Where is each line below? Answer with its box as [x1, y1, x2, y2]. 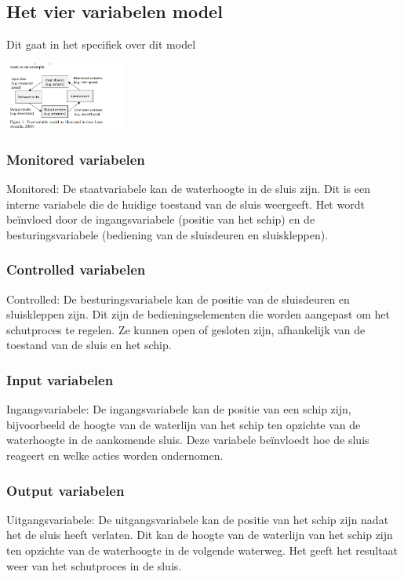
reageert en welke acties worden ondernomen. [6, 447, 224, 464]
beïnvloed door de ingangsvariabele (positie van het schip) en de [6, 211, 315, 228]
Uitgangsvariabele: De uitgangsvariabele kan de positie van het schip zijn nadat [6, 511, 389, 527]
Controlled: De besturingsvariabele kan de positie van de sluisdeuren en [6, 290, 350, 307]
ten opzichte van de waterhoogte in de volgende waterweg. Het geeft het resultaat [6, 542, 399, 559]
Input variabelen [6, 370, 114, 389]
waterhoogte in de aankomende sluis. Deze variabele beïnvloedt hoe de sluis [6, 432, 369, 448]
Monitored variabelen [6, 149, 145, 169]
